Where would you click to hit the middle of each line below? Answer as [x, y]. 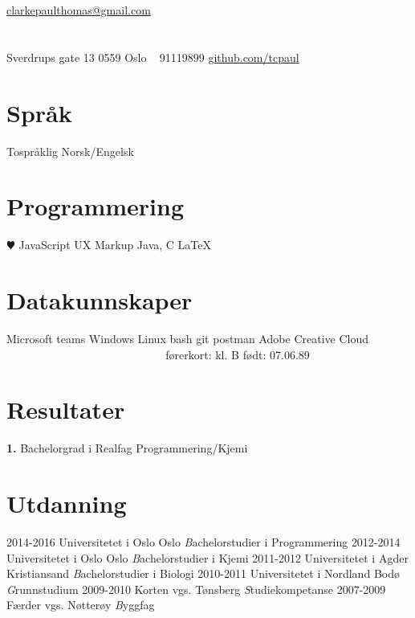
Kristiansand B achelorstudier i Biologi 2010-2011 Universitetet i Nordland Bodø [203, 573]
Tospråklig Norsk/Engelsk [70, 151]
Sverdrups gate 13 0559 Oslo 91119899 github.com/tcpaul [153, 57]
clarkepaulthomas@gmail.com [79, 10]
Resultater [66, 409]
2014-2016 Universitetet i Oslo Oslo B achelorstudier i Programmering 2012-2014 [203, 541]
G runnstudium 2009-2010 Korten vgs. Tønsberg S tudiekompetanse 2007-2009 [196, 589]
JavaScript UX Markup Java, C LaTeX [115, 245]
